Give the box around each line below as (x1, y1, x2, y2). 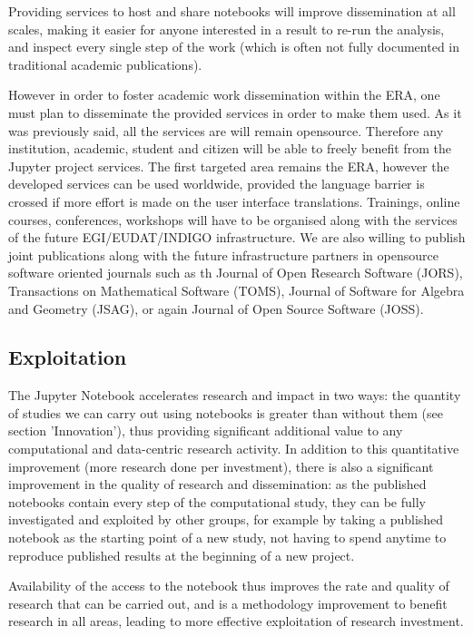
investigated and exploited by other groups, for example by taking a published (8, 510, 444, 529)
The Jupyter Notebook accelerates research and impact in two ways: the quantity (8, 386, 461, 405)
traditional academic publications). (8, 54, 202, 73)
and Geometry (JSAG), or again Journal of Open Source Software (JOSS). (8, 298, 424, 318)
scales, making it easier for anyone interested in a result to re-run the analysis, (8, 19, 445, 38)
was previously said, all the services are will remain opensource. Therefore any (8, 121, 444, 140)
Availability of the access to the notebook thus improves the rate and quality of (8, 576, 449, 595)
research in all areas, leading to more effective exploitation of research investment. (8, 612, 464, 631)
